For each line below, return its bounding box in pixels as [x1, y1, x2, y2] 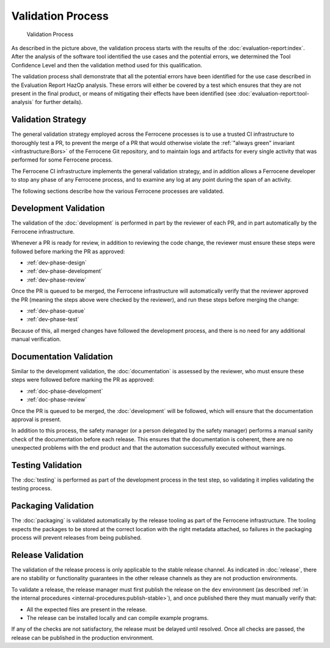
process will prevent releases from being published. [11, 534, 142, 542]
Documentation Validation [11, 351, 113, 362]
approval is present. [11, 415, 62, 423]
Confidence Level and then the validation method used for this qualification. [11, 61, 202, 69]
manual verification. [11, 335, 61, 343]
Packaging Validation [11, 501, 94, 511]
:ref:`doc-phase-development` [26, 387, 103, 395]
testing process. [11, 485, 52, 492]
